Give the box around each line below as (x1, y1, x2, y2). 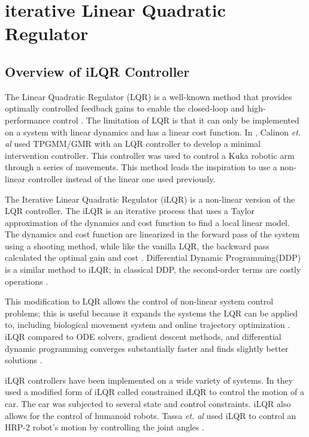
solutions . (5, 354, 43, 366)
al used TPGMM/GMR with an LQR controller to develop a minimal (5, 137, 261, 150)
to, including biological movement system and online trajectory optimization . (5, 318, 290, 331)
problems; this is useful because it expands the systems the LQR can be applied (5, 306, 298, 319)
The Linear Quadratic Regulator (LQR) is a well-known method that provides (5, 90, 292, 103)
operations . (5, 275, 49, 287)
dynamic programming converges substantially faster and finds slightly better (5, 342, 289, 354)
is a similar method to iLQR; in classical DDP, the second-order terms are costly (5, 263, 301, 276)
